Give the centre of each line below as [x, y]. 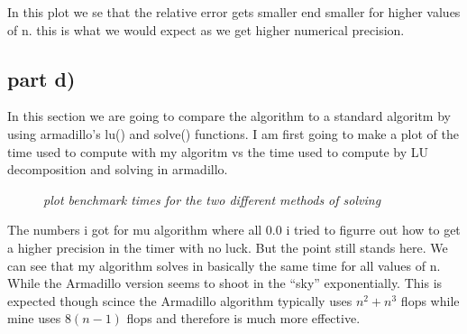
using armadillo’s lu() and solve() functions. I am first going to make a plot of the [233, 133]
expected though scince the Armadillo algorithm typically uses [180, 300]
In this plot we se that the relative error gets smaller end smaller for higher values [234, 12]
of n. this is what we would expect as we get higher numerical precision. [206, 29]
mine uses [34, 318]
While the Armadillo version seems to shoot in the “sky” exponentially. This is [225, 283]
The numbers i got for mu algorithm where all [135, 230]
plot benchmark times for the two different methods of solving [212, 199]
